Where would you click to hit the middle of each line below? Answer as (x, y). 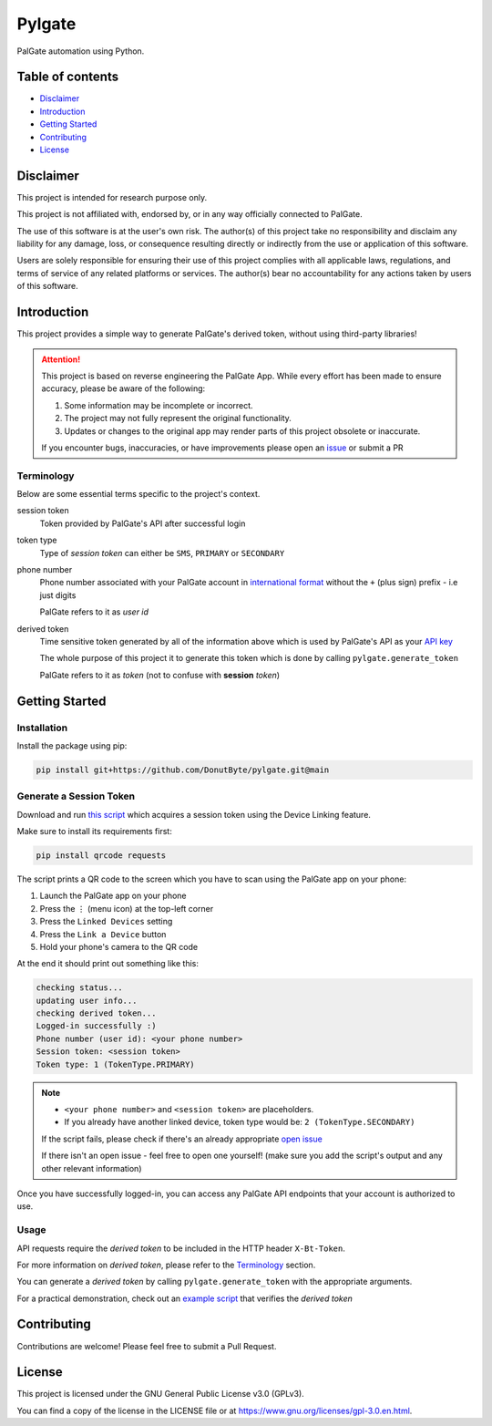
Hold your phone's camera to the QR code (119, 946)
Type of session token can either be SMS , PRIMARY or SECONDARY (162, 553)
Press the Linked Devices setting (106, 922)
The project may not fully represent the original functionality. (178, 418)
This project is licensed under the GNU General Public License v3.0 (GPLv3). (160, 1394)
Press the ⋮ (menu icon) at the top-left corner (127, 908)
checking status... (79, 988)
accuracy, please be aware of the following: (123, 388)
